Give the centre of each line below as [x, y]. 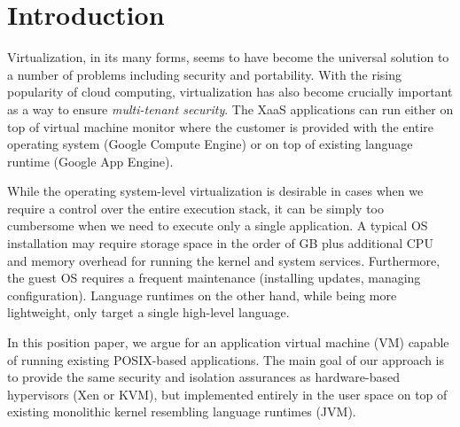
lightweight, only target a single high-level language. [148, 312]
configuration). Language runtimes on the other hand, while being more [202, 295]
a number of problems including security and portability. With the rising [205, 74]
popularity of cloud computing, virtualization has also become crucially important [230, 92]
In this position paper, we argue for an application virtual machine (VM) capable [228, 342]
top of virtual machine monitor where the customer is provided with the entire [221, 126]
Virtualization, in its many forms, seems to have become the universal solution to [228, 57]
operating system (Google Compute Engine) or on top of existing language [210, 144]
